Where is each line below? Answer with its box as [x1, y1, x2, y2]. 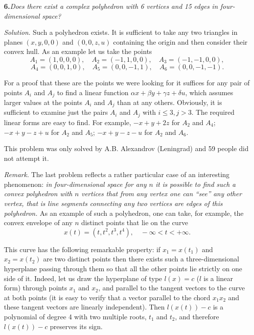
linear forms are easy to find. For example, [4, 117, 131, 127]
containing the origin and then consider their [113, 36, 248, 47]
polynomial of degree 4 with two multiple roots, [4, 311, 147, 322]
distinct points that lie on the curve [81, 217, 188, 228]
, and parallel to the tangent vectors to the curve [98, 283, 245, 293]
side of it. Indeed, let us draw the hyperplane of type [4, 273, 162, 283]
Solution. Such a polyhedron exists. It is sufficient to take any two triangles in [4, 27, 238, 37]
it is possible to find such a [155, 179, 236, 189]
